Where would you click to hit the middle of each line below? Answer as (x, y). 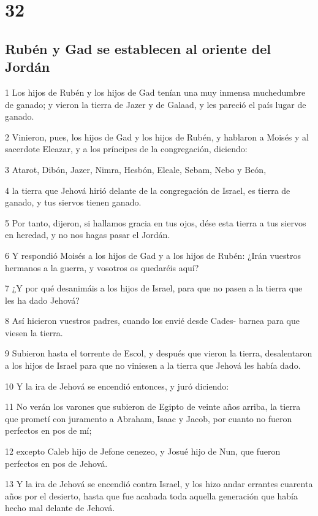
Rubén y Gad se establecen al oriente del (138, 48)
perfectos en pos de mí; (48, 430)
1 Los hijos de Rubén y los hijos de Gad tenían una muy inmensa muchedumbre (155, 92)
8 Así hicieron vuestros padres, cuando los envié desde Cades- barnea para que (152, 321)
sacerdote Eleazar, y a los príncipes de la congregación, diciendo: (126, 149)
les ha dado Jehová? (42, 300)
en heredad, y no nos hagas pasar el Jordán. (88, 235)
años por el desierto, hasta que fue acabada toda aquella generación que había (151, 495)
